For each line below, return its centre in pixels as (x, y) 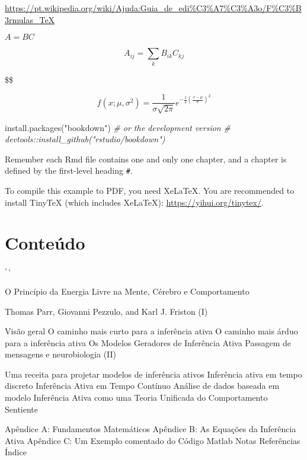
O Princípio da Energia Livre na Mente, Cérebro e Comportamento (127, 291)
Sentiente (21, 409)
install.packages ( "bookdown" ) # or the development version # (118, 127)
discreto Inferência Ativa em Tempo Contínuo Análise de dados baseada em (142, 386)
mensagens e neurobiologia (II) (61, 354)
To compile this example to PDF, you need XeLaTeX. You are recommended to (150, 190)
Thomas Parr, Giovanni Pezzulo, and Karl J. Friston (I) (106, 311)
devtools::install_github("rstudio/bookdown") (85, 139)
